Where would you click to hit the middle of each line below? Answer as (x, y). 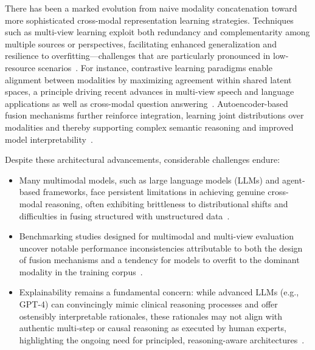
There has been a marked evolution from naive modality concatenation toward (151, 8)
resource (20, 67)
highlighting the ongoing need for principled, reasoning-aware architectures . (162, 339)
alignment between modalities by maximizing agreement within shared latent (148, 79)
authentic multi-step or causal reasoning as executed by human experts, (153, 328)
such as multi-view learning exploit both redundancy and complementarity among (157, 32)
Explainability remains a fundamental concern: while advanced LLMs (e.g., (159, 292)
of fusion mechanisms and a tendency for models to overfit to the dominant (159, 260)
